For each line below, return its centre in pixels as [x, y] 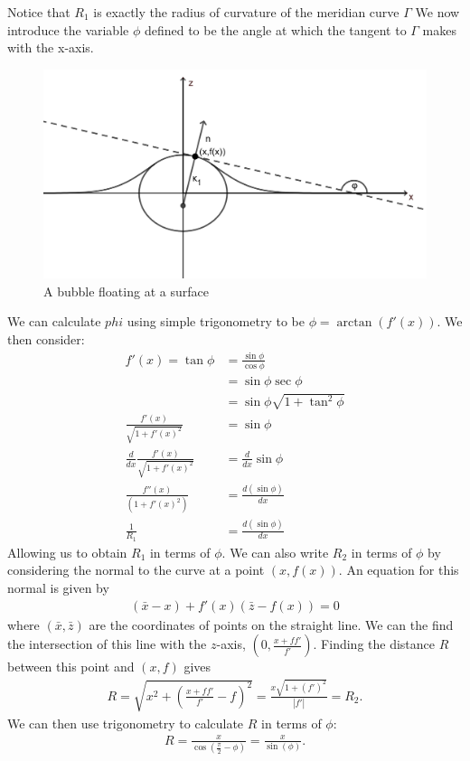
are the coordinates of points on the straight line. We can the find [271, 624]
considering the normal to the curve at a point [136, 570]
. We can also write [275, 552]
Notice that [39, 12]
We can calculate [54, 321]
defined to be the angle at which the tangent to [275, 29]
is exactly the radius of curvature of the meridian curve [246, 12]
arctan [354, 323]
